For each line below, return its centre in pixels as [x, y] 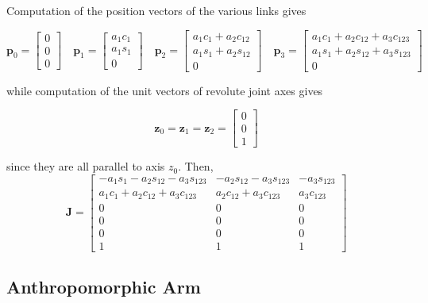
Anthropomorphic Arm [104, 287]
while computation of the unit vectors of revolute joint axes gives [165, 90]
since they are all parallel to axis [86, 166]
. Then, [196, 166]
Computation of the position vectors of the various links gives [156, 10]
